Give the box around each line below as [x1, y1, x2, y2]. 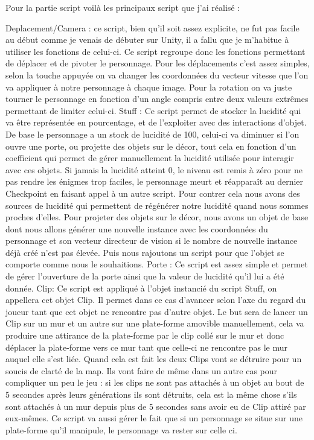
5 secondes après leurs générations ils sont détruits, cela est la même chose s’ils [5, 388, 297, 400]
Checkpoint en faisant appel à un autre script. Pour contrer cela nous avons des [5, 187, 300, 199]
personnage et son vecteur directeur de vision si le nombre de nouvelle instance [5, 234, 298, 247]
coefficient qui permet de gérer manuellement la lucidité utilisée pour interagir [5, 151, 294, 164]
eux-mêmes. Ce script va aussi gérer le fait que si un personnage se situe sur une [5, 412, 303, 424]
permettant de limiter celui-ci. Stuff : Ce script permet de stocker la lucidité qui [5, 104, 301, 116]
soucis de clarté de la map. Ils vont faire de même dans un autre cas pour [5, 364, 278, 377]
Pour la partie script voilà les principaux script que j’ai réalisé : [5, 1, 240, 13]
